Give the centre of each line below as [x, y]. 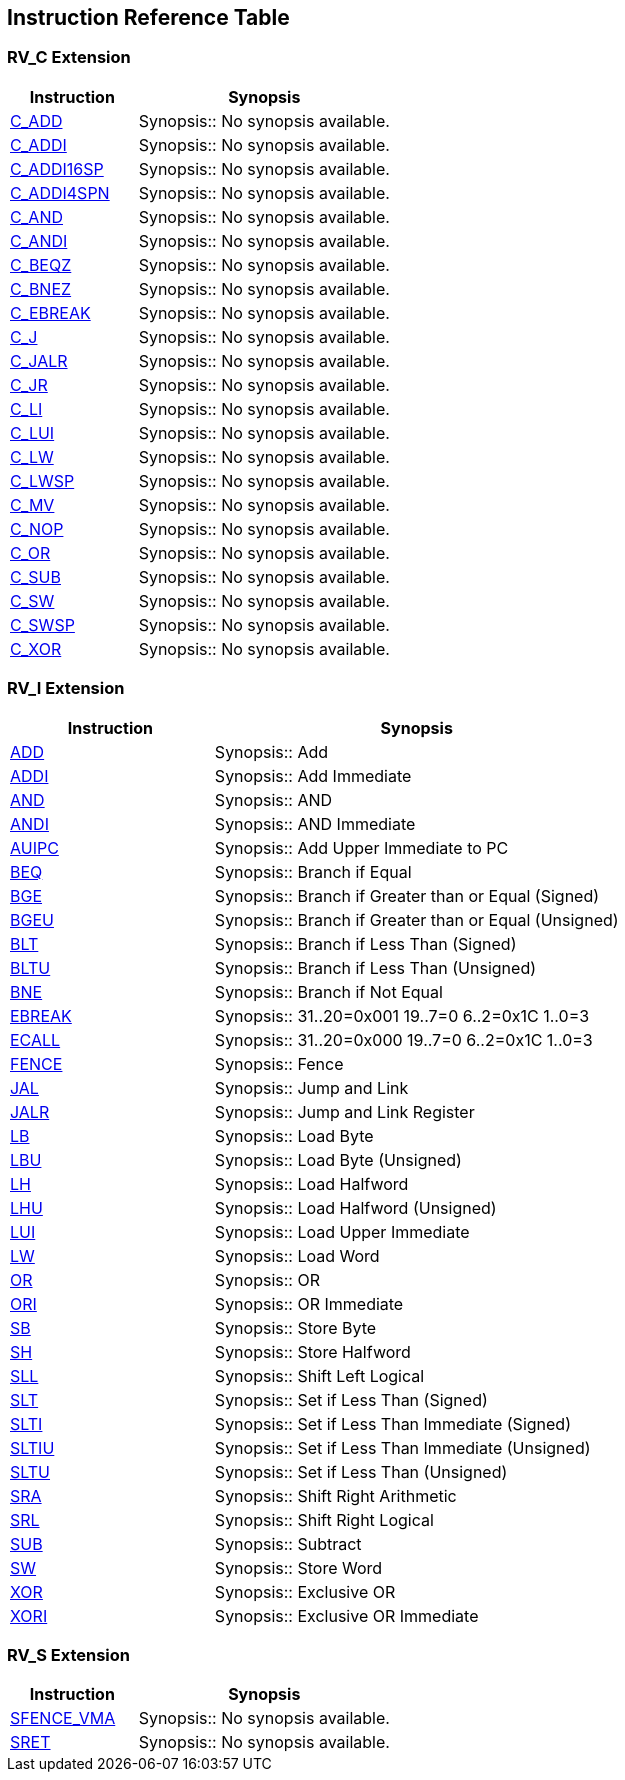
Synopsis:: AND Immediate [315, 823]
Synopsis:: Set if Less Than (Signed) [351, 1399]
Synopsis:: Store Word [298, 1567]
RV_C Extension [69, 57]
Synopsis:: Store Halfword [312, 1351]
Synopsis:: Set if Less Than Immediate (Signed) [392, 1423]
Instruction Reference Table [148, 17]
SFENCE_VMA [63, 1718]
